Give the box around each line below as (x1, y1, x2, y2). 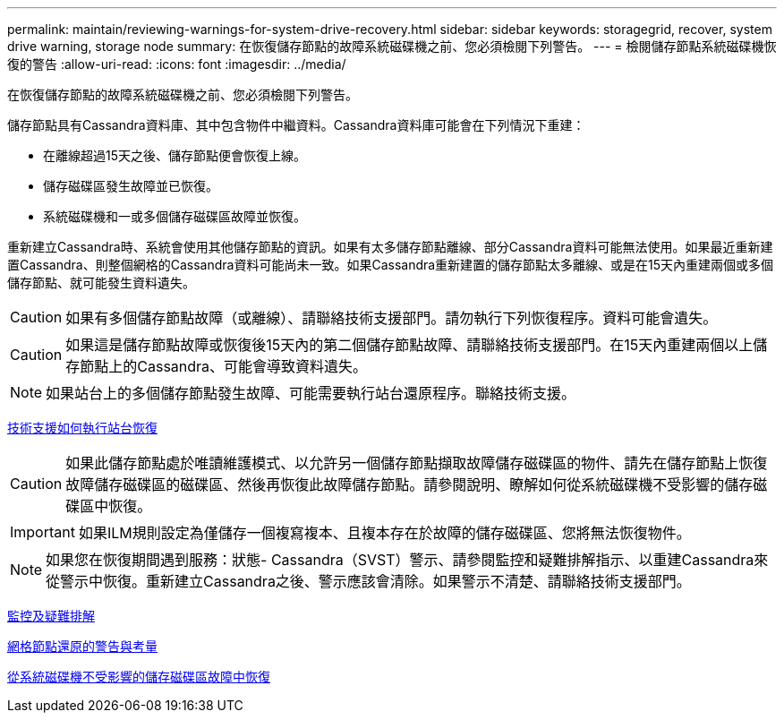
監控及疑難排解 (7, 608, 95, 623)
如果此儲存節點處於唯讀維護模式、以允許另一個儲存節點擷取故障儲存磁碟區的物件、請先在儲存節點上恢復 (65, 454, 768, 472)
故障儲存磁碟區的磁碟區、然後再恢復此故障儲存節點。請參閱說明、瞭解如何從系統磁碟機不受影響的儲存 (65, 476, 754, 493)
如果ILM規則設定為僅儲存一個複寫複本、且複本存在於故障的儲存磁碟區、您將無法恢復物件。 (78, 524, 691, 542)
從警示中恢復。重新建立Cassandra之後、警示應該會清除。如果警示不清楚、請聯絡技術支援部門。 (46, 572, 691, 590)
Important (10, 523, 75, 541)
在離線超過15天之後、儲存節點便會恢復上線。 (43, 148, 306, 163)
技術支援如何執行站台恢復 (7, 420, 158, 435)
